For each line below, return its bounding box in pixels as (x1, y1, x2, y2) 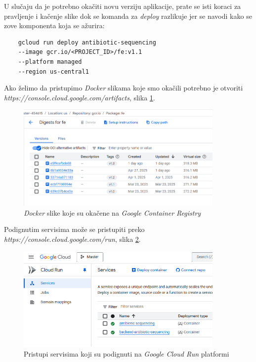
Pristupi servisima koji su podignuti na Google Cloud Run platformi (24, 348, 229, 359)
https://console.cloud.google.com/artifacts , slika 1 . (4, 92, 155, 102)
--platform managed (18, 58, 82, 65)
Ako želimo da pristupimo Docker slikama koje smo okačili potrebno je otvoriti (4, 83, 243, 93)
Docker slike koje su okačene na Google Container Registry (24, 207, 201, 218)
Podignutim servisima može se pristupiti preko (4, 224, 145, 234)
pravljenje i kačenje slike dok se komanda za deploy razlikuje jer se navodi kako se (4, 10, 252, 21)
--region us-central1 (18, 68, 89, 75)
